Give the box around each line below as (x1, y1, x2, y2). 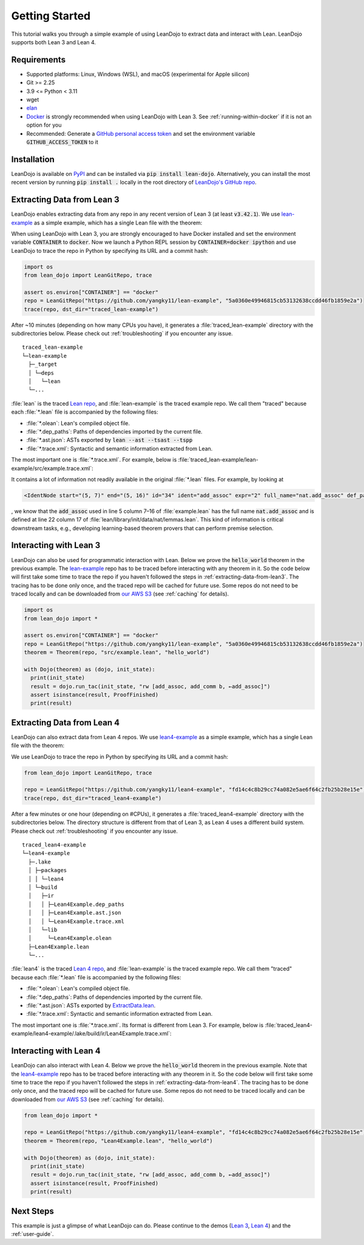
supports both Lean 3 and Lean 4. (11, 38, 96, 45)
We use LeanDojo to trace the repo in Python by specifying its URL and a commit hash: (11, 753, 229, 760)
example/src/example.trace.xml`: (11, 465, 93, 472)
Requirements (11, 55, 66, 65)
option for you (26, 121, 62, 129)
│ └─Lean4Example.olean (28, 935, 112, 942)
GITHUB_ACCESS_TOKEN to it (26, 138, 98, 146)
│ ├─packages (28, 867, 67, 874)
